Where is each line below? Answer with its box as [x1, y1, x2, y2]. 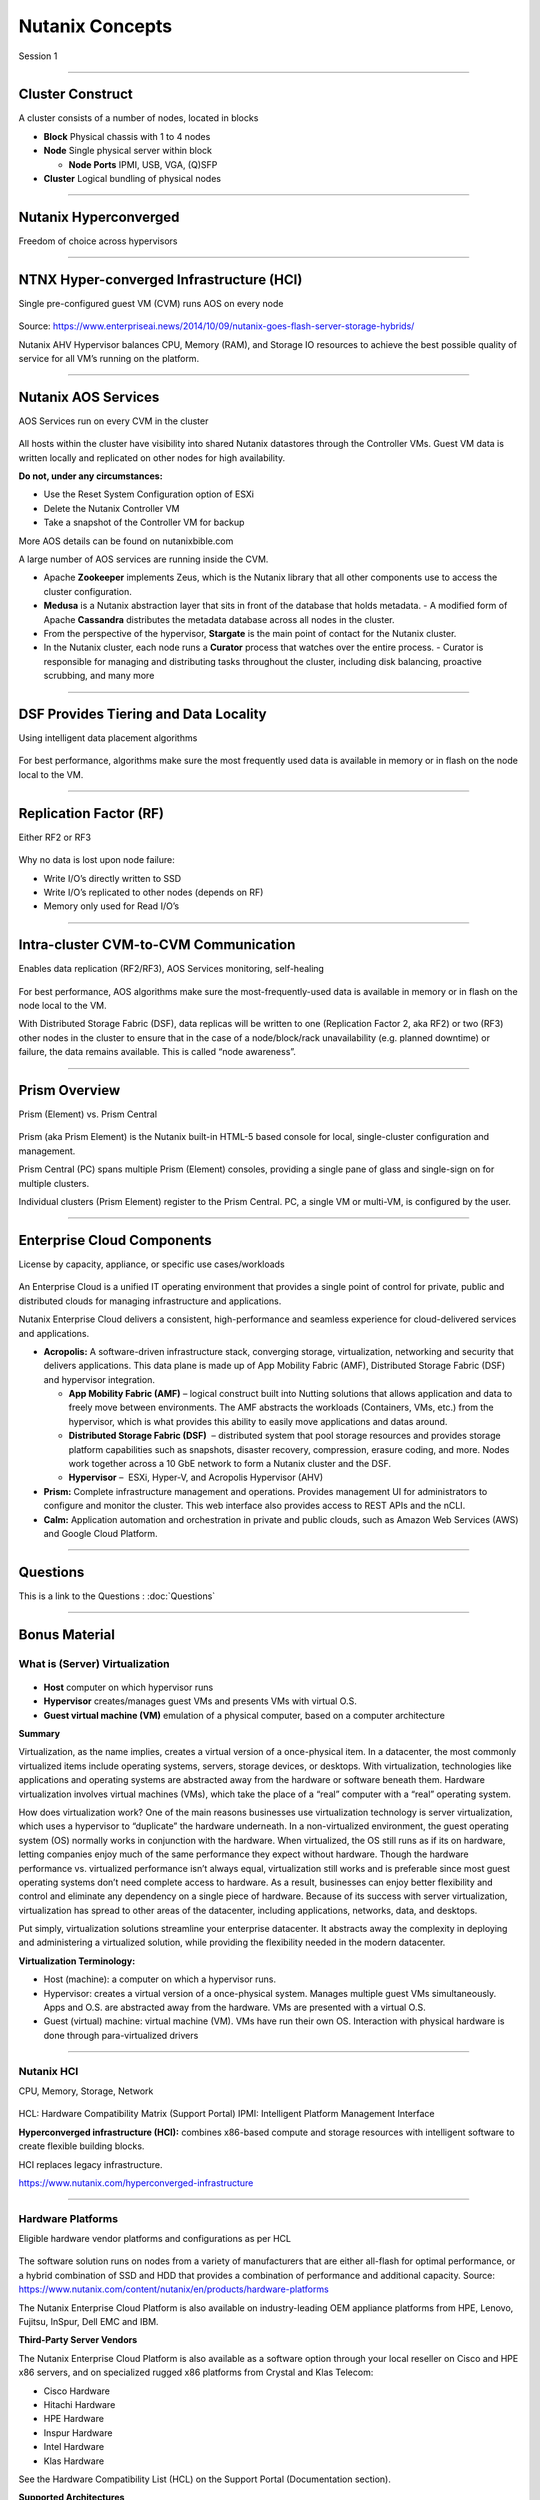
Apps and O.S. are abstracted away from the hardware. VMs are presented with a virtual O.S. [43, 2001, 427, 2014]
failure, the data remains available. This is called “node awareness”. [18, 1046, 297, 1058]
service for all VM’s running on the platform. [18, 353, 200, 364]
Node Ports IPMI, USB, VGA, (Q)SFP [68, 158, 218, 170]
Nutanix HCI [18, 2064, 79, 2078]
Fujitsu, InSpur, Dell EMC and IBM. [18, 2316, 159, 2328]
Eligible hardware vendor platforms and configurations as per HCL [18, 2233, 292, 2245]
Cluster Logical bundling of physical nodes [43, 173, 222, 185]
